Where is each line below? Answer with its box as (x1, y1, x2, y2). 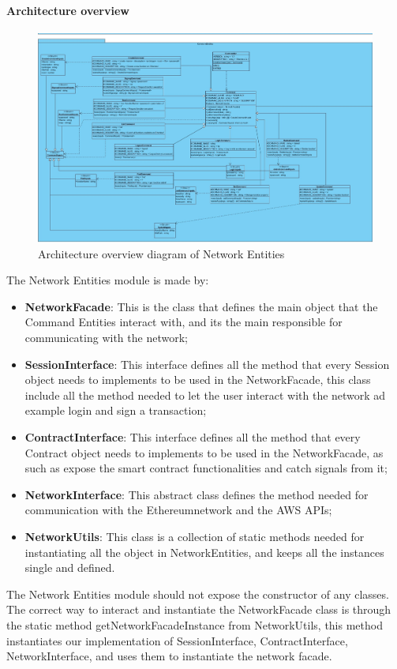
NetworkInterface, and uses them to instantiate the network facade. (6, 648, 332, 664)
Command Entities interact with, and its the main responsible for (24, 314, 343, 330)
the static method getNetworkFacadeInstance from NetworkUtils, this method (6, 616, 383, 633)
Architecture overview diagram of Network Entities (38, 245, 285, 261)
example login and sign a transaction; (24, 402, 207, 419)
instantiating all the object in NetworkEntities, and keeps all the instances (24, 543, 384, 560)
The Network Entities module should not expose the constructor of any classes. (6, 585, 389, 602)
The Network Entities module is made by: (6, 272, 209, 288)
